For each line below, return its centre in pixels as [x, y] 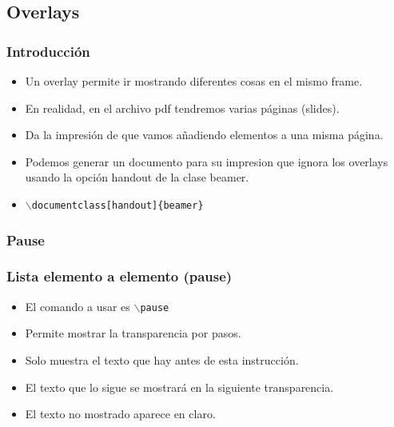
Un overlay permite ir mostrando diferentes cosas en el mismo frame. [194, 81]
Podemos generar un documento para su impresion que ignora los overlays [207, 161]
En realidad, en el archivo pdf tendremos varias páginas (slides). [182, 108]
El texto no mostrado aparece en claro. [120, 414]
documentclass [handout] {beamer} [117, 205]
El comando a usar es [78, 306]
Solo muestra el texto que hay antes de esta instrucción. [162, 359]
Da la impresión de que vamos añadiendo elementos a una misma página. [204, 135]
